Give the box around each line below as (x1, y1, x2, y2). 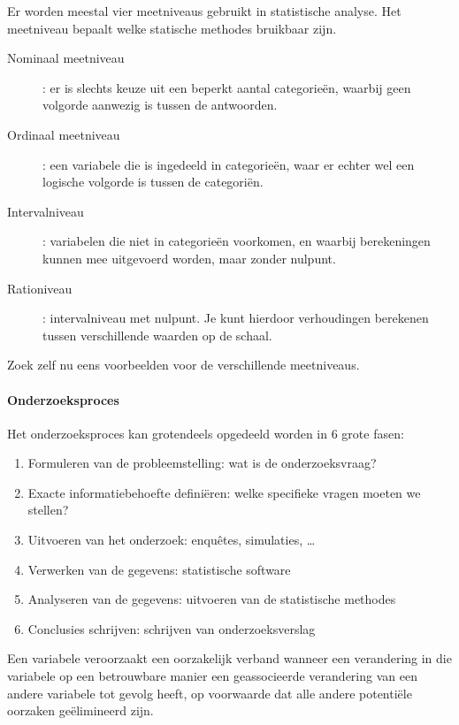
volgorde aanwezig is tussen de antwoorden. (42, 95, 278, 114)
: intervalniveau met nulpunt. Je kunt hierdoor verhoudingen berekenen (42, 309, 429, 327)
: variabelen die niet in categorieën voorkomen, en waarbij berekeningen (42, 232, 431, 250)
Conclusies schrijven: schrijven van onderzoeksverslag (27, 619, 316, 637)
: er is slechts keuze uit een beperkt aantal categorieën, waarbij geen (42, 78, 411, 96)
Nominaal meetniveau (7, 49, 125, 67)
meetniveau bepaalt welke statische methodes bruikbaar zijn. (7, 19, 337, 37)
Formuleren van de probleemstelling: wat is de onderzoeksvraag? (27, 454, 377, 472)
